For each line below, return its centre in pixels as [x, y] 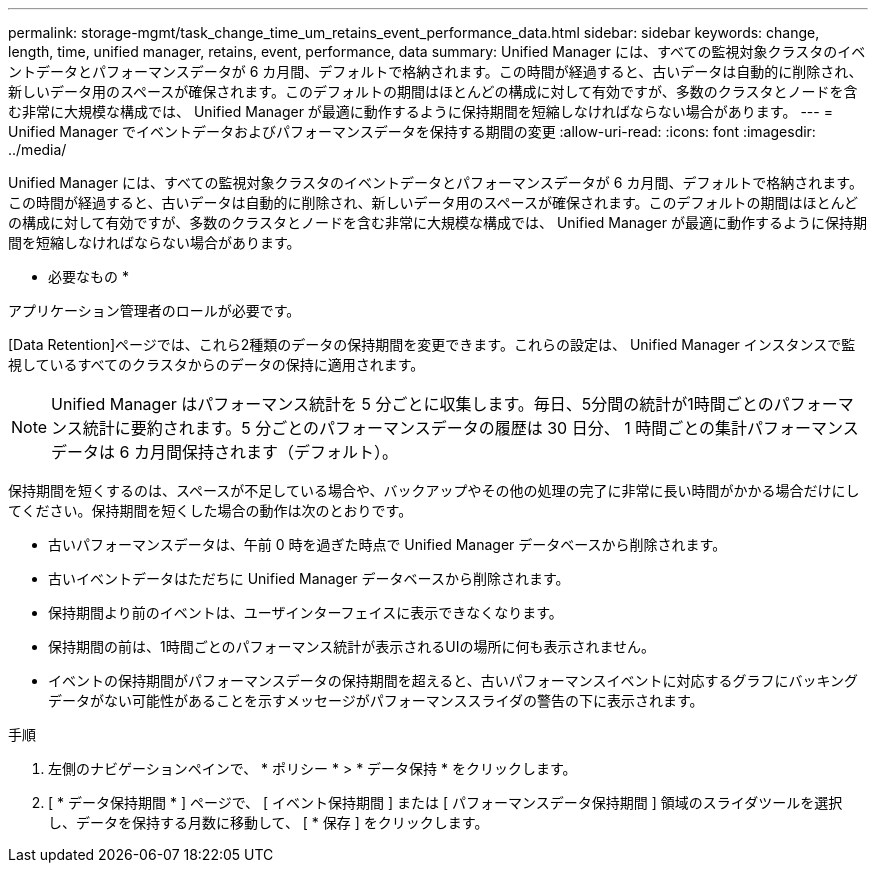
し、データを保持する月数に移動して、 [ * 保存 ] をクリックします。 [268, 822]
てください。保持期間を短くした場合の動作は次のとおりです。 [210, 510]
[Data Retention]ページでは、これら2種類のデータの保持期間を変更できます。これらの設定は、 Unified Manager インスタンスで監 [432, 344]
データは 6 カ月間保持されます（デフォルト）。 [224, 452]
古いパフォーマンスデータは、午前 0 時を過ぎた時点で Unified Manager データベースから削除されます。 [387, 544]
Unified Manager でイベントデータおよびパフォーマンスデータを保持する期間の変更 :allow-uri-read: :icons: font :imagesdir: [412, 131]
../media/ [37, 149]
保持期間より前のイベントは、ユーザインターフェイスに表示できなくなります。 [305, 612]
